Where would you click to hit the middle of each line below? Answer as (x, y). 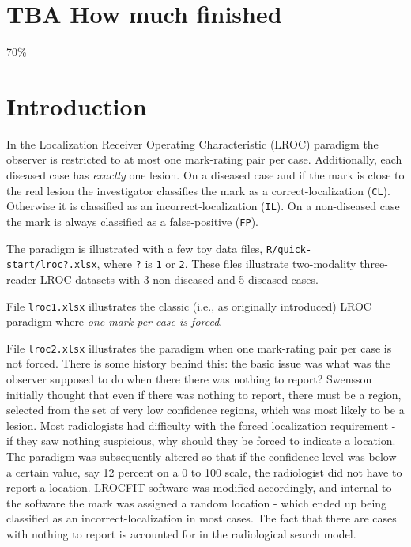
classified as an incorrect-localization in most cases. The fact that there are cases (202, 518)
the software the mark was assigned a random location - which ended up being (197, 502)
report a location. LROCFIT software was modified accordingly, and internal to (199, 487)
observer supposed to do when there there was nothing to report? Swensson (189, 379)
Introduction (77, 106)
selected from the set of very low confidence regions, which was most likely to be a (205, 410)
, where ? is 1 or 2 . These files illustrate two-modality (226, 264)
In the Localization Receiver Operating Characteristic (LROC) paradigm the (192, 143)
